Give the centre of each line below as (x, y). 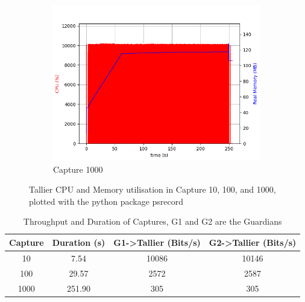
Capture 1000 (78, 169)
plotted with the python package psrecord (106, 201)
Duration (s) (79, 242)
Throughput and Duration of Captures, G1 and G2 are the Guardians (152, 221)
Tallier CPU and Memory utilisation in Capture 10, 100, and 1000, (152, 189)
